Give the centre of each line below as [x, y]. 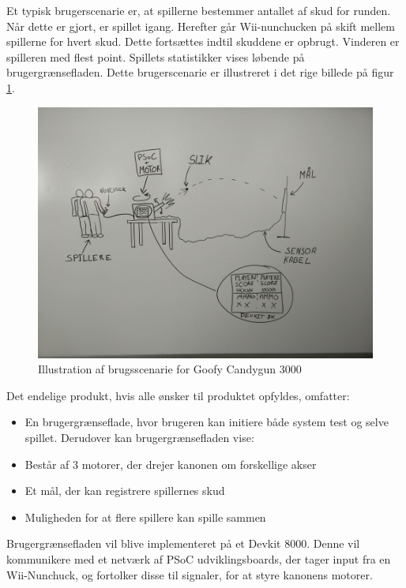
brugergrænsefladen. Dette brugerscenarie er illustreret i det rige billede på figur [200, 72]
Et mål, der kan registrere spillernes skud [125, 491]
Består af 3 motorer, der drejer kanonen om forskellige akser [171, 464]
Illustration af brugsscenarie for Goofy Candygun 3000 [170, 369]
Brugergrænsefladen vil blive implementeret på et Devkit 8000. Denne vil [183, 543]
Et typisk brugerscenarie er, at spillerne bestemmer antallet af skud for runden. [199, 10]
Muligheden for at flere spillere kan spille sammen [145, 517]
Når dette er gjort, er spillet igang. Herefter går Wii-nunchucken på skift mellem [201, 26]
